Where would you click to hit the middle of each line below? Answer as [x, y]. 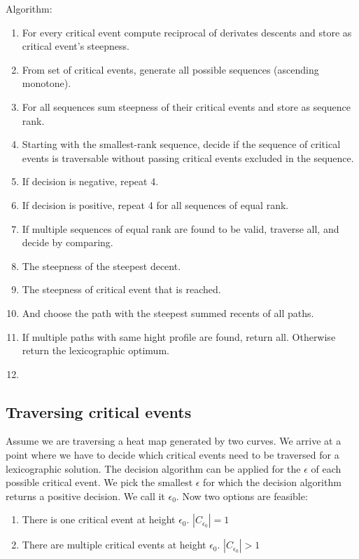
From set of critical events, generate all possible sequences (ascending [170, 69]
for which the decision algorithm [272, 482]
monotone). [47, 83]
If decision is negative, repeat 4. [90, 181]
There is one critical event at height [99, 519]
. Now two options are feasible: [242, 496]
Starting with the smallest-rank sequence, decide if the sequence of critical [181, 144]
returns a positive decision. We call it [85, 496]
